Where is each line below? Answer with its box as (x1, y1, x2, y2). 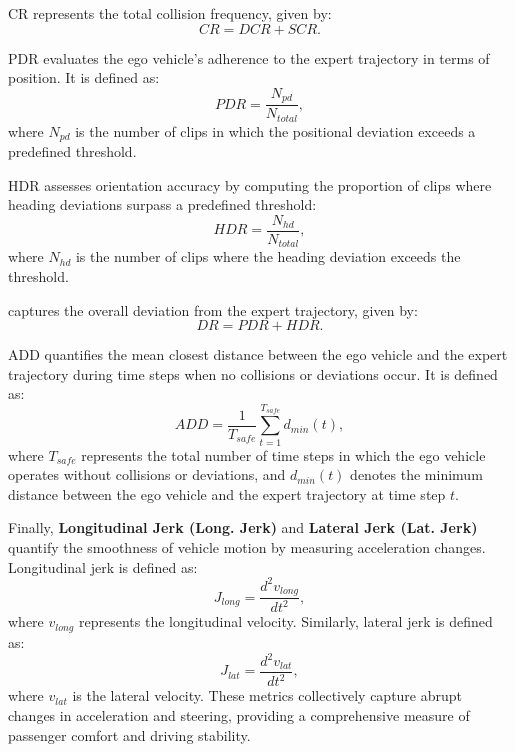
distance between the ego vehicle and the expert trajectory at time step (8, 483, 446, 504)
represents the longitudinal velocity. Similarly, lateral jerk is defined (78, 611, 493, 632)
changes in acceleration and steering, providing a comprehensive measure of (8, 705, 470, 725)
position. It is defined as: (8, 67, 160, 88)
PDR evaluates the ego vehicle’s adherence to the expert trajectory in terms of (8, 47, 490, 68)
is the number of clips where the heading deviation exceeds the (75, 246, 461, 267)
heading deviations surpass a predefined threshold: (8, 194, 317, 215)
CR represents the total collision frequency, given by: (8, 3, 332, 23)
